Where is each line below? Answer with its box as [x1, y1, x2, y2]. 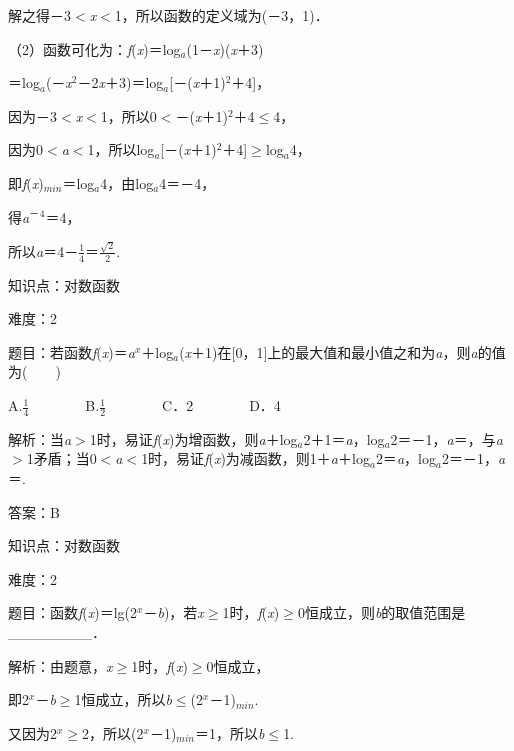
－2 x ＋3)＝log [77, 72, 164, 93]
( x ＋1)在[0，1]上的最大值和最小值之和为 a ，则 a [179, 341, 478, 362]
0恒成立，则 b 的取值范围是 [297, 602, 466, 623]
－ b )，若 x [143, 602, 204, 623]
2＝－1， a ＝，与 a [390, 428, 503, 449]
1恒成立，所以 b [74, 689, 172, 710]
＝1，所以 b [195, 722, 265, 743]
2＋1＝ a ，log [303, 428, 385, 449]
